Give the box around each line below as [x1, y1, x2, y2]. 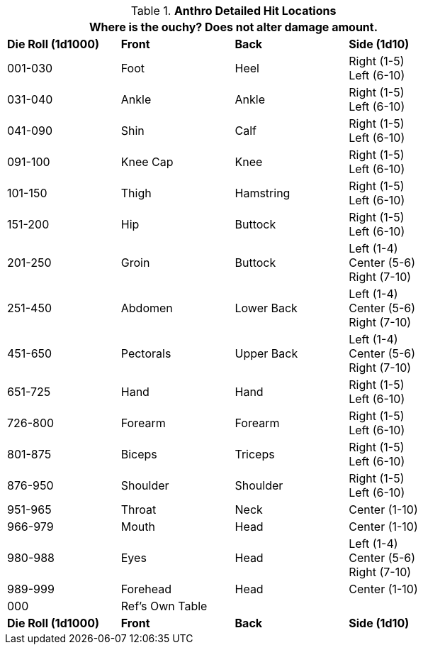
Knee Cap [120, 155, 174, 169]
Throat [120, 502, 157, 517]
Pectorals [120, 346, 171, 360]
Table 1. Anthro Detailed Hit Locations [130, 4, 337, 18]
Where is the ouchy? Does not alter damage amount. [89, 20, 378, 34]
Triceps [235, 447, 275, 461]
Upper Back [235, 346, 298, 360]
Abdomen [120, 301, 173, 315]
